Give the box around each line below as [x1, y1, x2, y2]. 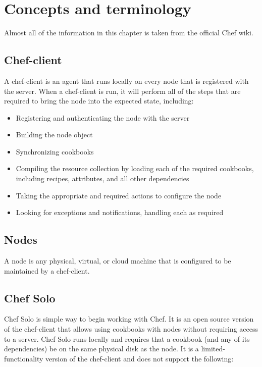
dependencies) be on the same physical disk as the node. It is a [4, 343, 199, 354]
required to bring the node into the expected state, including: [4, 95, 194, 106]
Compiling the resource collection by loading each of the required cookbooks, [16, 163, 254, 174]
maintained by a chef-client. [4, 265, 90, 276]
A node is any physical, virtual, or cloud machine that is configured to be [4, 255, 231, 266]
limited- [201, 343, 225, 354]
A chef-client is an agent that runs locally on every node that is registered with [4, 75, 249, 86]
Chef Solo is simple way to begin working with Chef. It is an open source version [4, 313, 254, 324]
